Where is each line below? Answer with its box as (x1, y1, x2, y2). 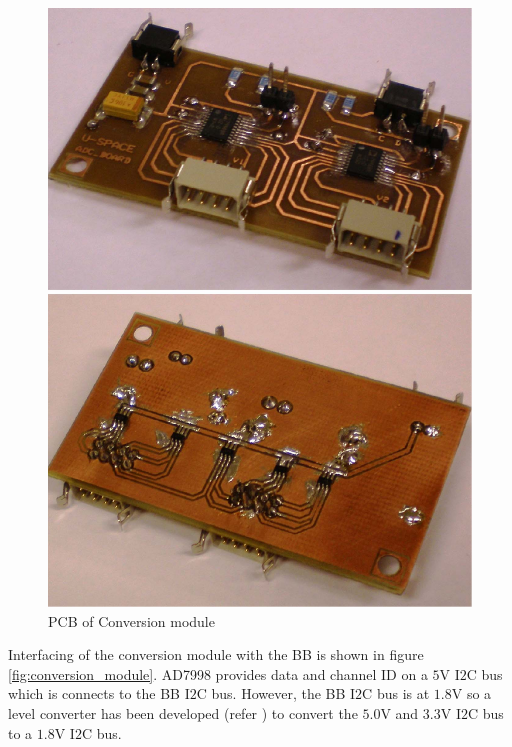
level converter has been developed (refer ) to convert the (8, 703, 358, 724)
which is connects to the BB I (8, 683, 190, 704)
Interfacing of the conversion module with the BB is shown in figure (8, 644, 424, 665)
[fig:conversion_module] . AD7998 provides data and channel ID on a (8, 663, 428, 684)
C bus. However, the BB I (196, 683, 356, 704)
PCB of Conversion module (48, 610, 215, 631)
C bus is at (362, 683, 430, 704)
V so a (451, 683, 492, 704)
